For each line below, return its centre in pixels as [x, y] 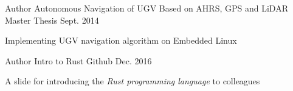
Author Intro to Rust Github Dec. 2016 [78, 60]
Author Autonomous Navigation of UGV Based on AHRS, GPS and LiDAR [146, 8]
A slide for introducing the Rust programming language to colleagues [133, 81]
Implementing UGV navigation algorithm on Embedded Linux [121, 40]
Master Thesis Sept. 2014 [52, 20]
